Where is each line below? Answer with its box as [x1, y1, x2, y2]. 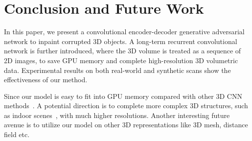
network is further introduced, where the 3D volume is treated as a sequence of [4, 46, 241, 56]
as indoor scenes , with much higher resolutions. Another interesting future [4, 110, 230, 120]
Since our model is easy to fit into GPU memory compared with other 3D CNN [4, 91, 242, 101]
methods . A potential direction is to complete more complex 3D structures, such [4, 100, 248, 111]
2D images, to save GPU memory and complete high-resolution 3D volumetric [4, 55, 238, 65]
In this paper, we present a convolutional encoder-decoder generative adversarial [4, 26, 245, 37]
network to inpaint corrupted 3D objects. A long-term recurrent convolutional [4, 36, 237, 46]
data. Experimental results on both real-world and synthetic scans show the [4, 65, 231, 75]
